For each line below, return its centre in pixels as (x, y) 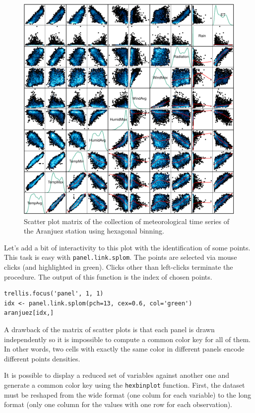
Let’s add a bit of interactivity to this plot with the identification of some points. (127, 247)
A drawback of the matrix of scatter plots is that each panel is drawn (109, 329)
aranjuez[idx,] (29, 313)
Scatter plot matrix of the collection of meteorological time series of (127, 221)
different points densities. (42, 358)
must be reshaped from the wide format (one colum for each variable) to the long (128, 394)
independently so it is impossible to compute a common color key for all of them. (127, 339)
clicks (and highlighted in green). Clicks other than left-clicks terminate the (119, 267)
